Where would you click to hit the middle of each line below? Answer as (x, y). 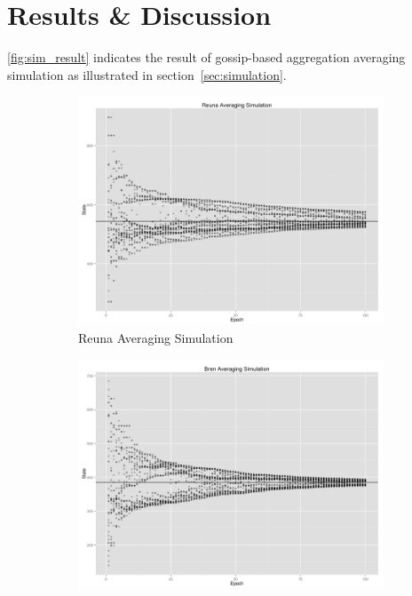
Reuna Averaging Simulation (156, 337)
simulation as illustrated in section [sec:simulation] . (147, 74)
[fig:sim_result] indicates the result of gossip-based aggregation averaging (206, 57)
